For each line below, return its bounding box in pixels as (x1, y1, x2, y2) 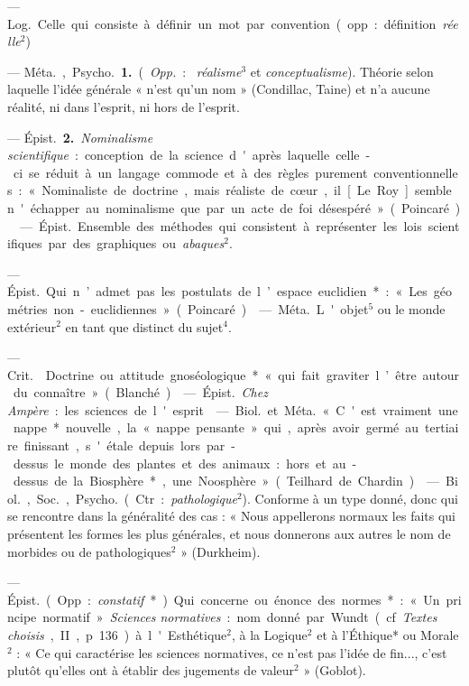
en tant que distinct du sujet (65, 317, 224, 336)
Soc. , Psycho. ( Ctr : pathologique (36, 488, 237, 507)
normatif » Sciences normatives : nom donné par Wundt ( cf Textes (42, 607, 437, 626)
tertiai (425, 418, 459, 437)
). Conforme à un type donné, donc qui (242, 488, 458, 507)
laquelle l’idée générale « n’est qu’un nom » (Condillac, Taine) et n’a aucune (7, 79, 430, 98)
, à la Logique (232, 626, 308, 644)
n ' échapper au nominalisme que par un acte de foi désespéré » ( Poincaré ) (7, 198, 461, 217)
